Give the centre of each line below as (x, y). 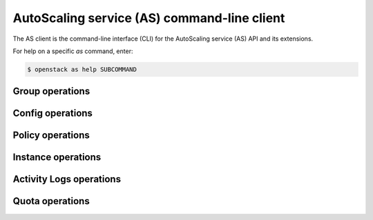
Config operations (53, 113)
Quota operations (51, 201)
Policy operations (51, 136)
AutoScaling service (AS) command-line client (149, 18)
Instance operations (57, 158)
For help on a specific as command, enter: (73, 51)
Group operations (51, 91)
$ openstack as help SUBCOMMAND (82, 69)
